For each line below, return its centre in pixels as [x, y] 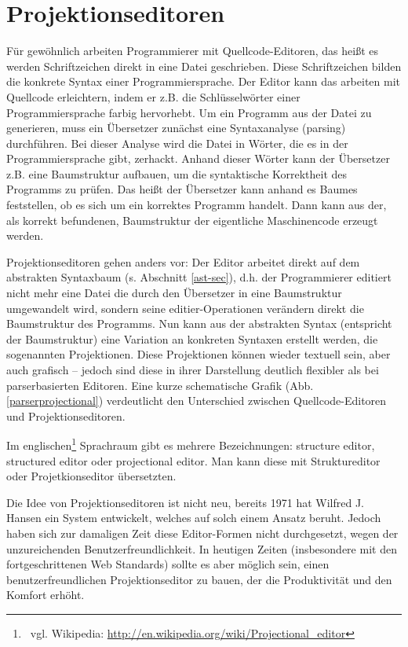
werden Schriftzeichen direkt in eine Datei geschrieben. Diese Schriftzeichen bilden [204, 66]
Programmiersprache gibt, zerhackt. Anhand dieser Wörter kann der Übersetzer [198, 158]
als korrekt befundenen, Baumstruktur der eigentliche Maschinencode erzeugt [192, 220]
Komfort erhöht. [46, 595]
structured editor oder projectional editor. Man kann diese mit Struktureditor [193, 460]
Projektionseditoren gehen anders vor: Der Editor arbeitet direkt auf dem [183, 261]
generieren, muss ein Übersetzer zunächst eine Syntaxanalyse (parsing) [176, 128]
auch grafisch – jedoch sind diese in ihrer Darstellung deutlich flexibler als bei [193, 369]
